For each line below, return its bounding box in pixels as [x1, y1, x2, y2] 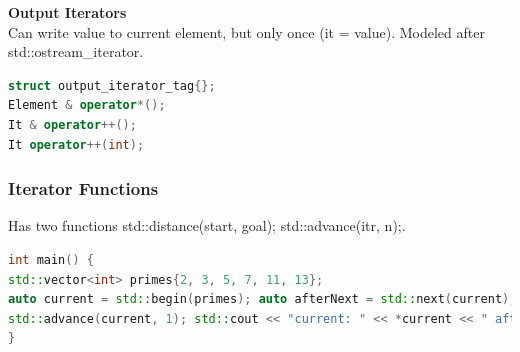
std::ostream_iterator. [8, 41, 144, 62]
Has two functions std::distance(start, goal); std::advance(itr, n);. [8, 215, 406, 236]
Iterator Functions [8, 176, 159, 201]
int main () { [8, 252, 94, 267]
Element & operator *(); [8, 98, 166, 113]
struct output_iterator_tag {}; [8, 78, 216, 93]
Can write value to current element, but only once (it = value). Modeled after [8, 21, 485, 42]
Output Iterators [8, 2, 127, 22]
